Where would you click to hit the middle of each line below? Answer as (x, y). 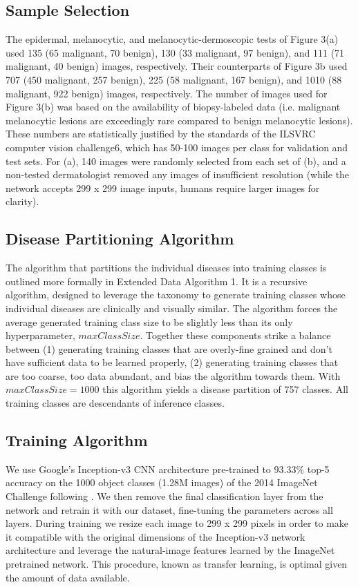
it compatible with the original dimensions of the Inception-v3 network (156, 536)
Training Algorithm (77, 440)
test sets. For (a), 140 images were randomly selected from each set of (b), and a (176, 161)
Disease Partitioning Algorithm (120, 239)
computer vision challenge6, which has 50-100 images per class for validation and (177, 147)
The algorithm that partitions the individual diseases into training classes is (166, 268)
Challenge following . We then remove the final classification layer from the (164, 496)
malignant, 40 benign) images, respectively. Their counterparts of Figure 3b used (177, 66)
